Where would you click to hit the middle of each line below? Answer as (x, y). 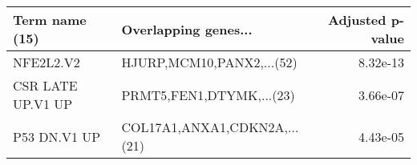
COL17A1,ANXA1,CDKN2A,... (210, 127)
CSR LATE (45, 85)
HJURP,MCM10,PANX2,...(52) (209, 62)
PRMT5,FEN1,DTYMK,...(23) (208, 95)
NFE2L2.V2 (47, 62)
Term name (50, 20)
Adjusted (357, 20)
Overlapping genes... (187, 29)
